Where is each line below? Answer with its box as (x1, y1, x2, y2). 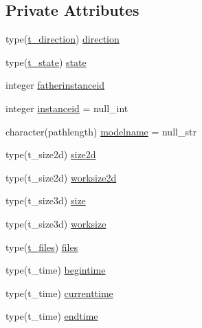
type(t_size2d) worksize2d (5, 170, 117, 184)
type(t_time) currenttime (5, 285, 113, 300)
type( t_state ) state (5, 54, 87, 69)
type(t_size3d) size (5, 193, 86, 208)
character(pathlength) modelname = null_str (5, 124, 197, 138)
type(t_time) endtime (5, 309, 98, 323)
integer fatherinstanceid (5, 78, 105, 92)
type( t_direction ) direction (5, 32, 120, 46)
